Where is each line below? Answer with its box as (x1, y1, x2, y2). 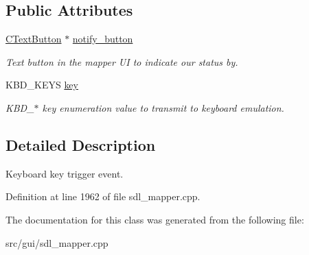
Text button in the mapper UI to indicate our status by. (5, 54, 238, 69)
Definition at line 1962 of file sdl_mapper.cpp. (5, 189, 201, 204)
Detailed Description (5, 134, 156, 155)
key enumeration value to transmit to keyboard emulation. (42, 100, 284, 114)
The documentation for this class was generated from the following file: (5, 212, 304, 226)
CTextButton (5, 32, 62, 46)
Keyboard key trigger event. (5, 166, 124, 180)
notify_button (72, 32, 133, 46)
